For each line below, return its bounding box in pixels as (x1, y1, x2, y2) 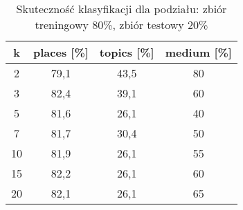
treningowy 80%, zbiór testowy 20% (35, 17, 208, 32)
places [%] (33, 44, 89, 60)
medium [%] (165, 44, 232, 60)
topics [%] (99, 44, 154, 60)
